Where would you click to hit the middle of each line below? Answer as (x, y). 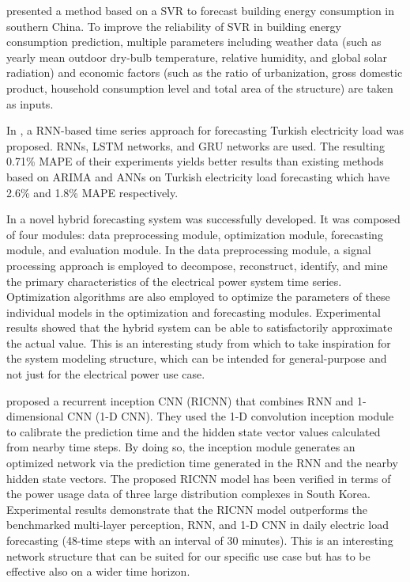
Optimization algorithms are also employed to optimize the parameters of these (198, 297)
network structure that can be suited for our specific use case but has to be (188, 555)
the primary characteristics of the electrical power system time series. (174, 281)
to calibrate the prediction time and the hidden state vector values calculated (194, 431)
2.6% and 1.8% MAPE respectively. (92, 192)
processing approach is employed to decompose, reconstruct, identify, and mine (197, 265)
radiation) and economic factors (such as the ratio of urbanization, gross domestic (205, 72)
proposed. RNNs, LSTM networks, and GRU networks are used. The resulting (196, 145)
